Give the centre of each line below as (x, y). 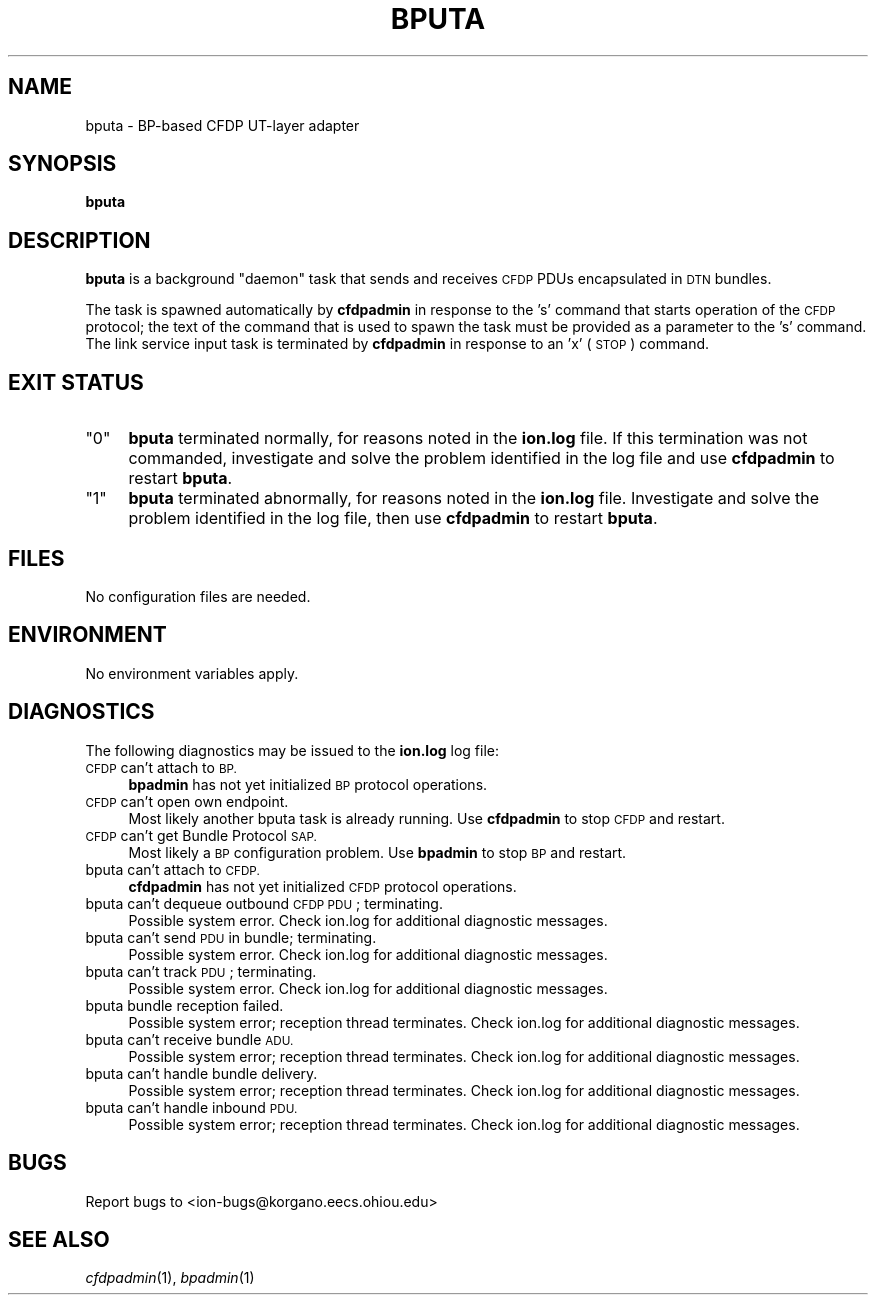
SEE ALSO (59, 1239)
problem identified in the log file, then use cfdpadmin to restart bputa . (393, 518)
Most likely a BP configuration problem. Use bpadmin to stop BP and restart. (377, 852)
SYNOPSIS (62, 164)
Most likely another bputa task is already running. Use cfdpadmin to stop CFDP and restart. (426, 818)
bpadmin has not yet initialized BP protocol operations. (308, 784)
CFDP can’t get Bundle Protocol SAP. (201, 835)
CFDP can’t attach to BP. (161, 767)
